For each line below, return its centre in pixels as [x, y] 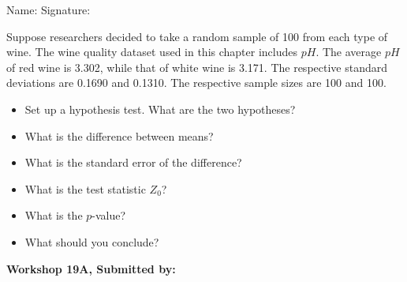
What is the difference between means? [119, 135]
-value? [109, 215]
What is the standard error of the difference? [133, 162]
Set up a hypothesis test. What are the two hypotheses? [160, 109]
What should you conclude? [92, 241]
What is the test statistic [85, 188]
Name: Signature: [49, 9]
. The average [349, 52]
